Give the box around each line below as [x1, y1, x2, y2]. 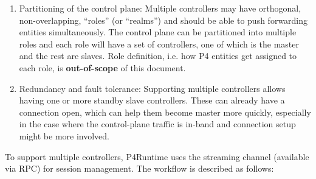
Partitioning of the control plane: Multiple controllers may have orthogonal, [19, 2, 301, 14]
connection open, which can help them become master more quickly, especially [19, 105, 311, 118]
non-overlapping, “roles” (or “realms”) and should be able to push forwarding [19, 13, 308, 26]
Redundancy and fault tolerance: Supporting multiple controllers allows [19, 82, 286, 94]
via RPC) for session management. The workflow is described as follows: [5, 162, 274, 175]
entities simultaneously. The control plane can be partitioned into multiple [19, 26, 297, 38]
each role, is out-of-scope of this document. [19, 61, 186, 74]
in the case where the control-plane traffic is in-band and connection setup [19, 118, 296, 130]
